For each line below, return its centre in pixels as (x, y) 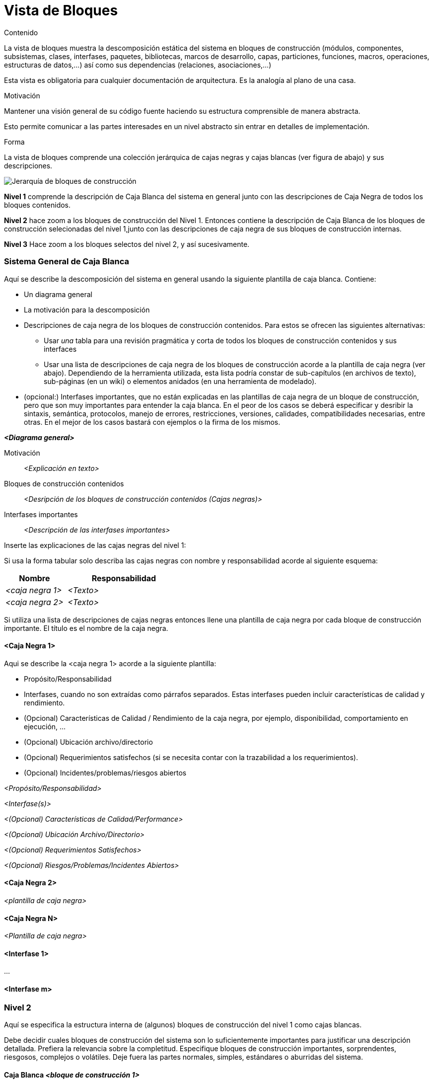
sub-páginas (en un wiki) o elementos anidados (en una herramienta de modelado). (180, 381)
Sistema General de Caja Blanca (67, 262)
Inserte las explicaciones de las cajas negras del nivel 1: (95, 545)
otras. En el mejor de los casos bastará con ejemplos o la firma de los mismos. (152, 422)
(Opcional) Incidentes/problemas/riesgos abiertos (105, 773)
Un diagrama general (58, 294)
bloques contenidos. (37, 205)
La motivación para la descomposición (87, 309)
